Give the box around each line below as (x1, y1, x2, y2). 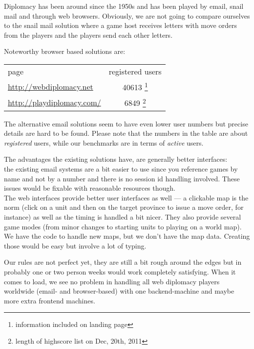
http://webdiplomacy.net (8, 80, 93, 92)
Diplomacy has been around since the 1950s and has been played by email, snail (4, 1, 244, 11)
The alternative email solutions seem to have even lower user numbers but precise (4, 118, 248, 128)
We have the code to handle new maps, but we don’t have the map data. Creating (4, 231, 250, 241)
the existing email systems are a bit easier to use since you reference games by (4, 164, 238, 174)
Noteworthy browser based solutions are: (4, 46, 126, 56)
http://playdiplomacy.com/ (8, 96, 101, 108)
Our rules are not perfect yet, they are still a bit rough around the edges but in (4, 257, 242, 267)
